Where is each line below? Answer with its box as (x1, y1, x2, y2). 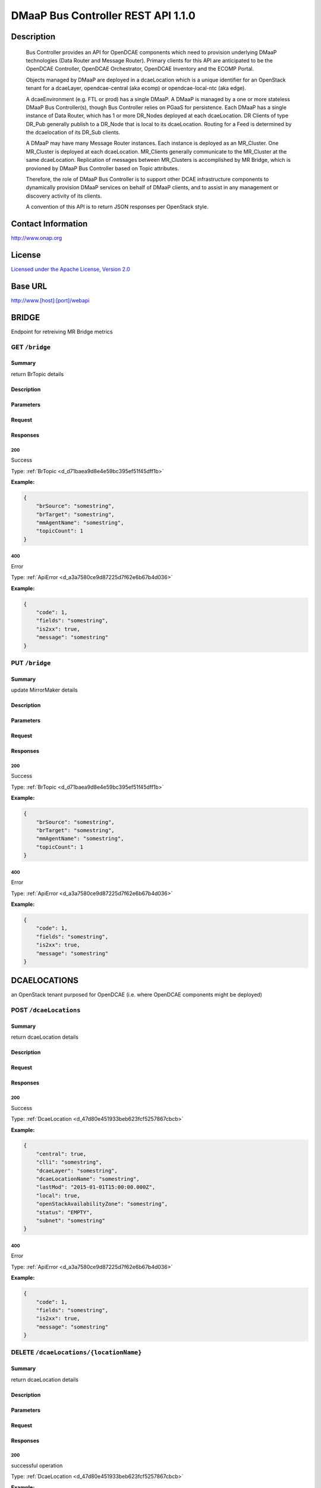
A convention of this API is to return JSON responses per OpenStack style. (26, 203, 209, 211)
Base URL (11, 281, 48, 291)
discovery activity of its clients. (26, 192, 102, 199)
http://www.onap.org (11, 235, 62, 242)
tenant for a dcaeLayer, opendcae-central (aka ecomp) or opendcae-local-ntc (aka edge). (26, 85, 247, 92)
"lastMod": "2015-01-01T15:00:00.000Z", (36, 1184, 156, 1190)
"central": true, (36, 1151, 87, 1157)
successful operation (11, 1462, 63, 1469)
